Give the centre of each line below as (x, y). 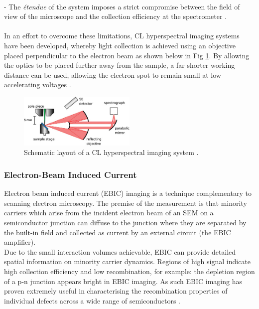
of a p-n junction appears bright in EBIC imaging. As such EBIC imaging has (123, 281)
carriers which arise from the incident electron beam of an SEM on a (109, 213)
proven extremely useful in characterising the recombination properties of (116, 291)
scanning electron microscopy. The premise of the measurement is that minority (126, 203)
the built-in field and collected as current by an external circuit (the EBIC (118, 232)
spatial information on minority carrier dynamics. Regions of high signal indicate (128, 261)
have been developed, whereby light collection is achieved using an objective (120, 45)
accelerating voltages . (38, 84)
